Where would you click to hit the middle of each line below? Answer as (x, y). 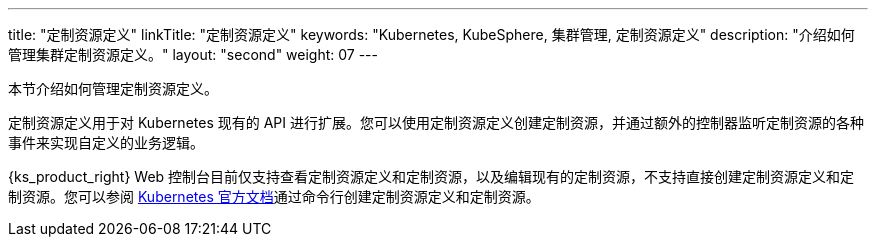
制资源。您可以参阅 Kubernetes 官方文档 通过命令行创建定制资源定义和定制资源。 (274, 196)
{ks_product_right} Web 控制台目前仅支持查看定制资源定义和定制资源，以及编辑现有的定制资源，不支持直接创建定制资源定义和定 (431, 176)
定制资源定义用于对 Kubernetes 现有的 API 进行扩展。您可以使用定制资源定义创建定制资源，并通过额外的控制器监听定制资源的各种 (436, 122)
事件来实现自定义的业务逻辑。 (106, 142)
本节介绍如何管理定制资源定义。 (113, 88)
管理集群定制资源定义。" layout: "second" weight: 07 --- (193, 54)
